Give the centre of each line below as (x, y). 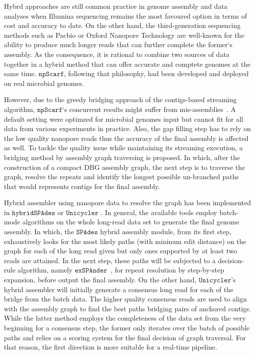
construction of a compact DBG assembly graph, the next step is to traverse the (125, 167)
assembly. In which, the (39, 232)
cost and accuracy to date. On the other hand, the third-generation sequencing (122, 25)
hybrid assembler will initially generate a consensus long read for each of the (119, 289)
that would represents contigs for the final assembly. (82, 186)
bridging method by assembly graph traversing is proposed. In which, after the (122, 157)
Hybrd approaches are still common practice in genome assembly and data (116, 6)
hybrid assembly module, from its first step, (166, 232)
